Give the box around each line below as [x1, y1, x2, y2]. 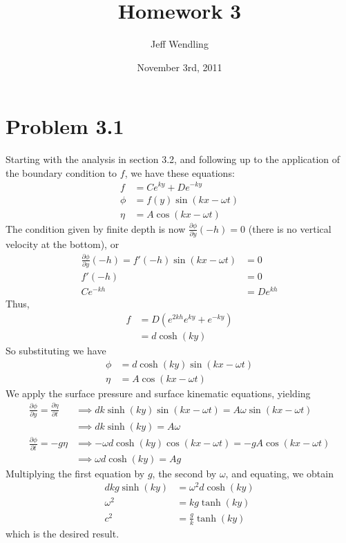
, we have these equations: [124, 165, 235, 180]
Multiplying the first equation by [6, 466, 145, 480]
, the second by [152, 466, 217, 480]
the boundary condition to [6, 165, 117, 180]
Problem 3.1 [6, 112, 124, 140]
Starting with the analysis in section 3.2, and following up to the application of [6, 152, 340, 166]
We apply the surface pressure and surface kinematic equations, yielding [6, 385, 311, 400]
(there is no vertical [248, 221, 331, 236]
